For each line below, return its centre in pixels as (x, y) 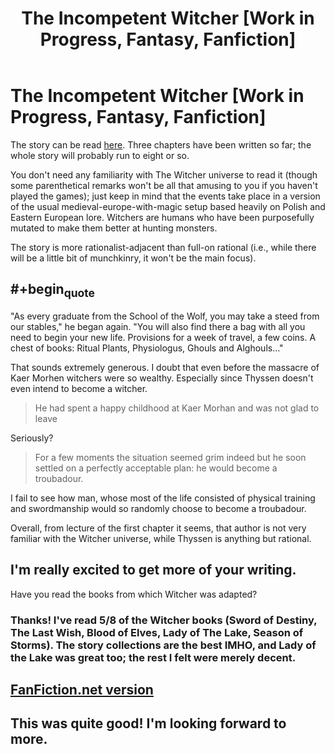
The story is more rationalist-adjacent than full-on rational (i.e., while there (163, 247)
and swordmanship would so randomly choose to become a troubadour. (158, 508)
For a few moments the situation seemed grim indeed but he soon (170, 457)
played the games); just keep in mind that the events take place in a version (165, 196)
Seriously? (32, 438)
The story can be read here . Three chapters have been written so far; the (161, 144)
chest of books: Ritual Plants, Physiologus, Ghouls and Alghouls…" (147, 348)
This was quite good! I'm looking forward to (148, 723)
